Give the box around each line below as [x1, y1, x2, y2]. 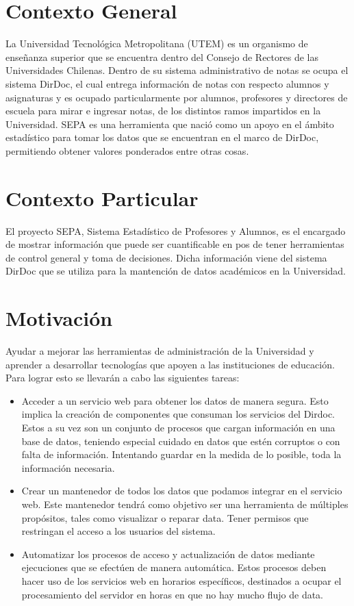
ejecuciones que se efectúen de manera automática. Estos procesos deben [21, 560, 327, 575]
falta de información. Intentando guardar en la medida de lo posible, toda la [21, 447, 342, 462]
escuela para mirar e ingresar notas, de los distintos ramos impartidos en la [5, 103, 321, 118]
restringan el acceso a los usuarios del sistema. [21, 524, 216, 538]
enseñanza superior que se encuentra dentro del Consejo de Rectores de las [5, 49, 318, 64]
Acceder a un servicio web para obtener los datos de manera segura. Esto [21, 393, 329, 407]
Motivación [5, 304, 113, 332]
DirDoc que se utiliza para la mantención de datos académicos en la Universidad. [5, 264, 346, 278]
